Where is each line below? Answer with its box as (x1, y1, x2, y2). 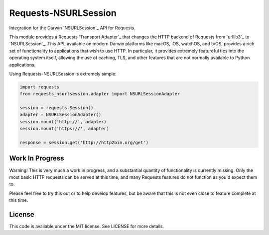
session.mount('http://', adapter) (19, 119, 107, 124)
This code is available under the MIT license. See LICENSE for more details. (9, 223, 164, 229)
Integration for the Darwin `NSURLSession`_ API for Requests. (9, 25, 135, 31)
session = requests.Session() (19, 105, 94, 111)
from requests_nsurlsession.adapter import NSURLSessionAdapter (19, 91, 180, 97)
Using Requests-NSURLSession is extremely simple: (9, 71, 117, 77)
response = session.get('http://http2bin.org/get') (19, 140, 149, 145)
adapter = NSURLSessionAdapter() (19, 112, 102, 118)
